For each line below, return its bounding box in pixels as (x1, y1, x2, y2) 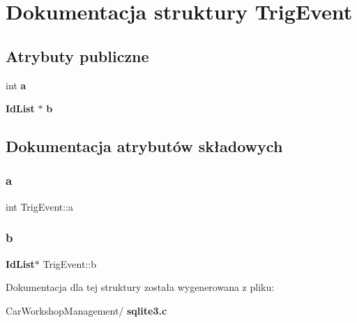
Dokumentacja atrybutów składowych (6, 135, 283, 157)
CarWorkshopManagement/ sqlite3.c (6, 303, 167, 317)
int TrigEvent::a (6, 199, 74, 213)
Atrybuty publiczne (6, 45, 149, 66)
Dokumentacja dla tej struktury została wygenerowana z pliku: (6, 280, 275, 294)
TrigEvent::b (43, 256, 96, 271)
